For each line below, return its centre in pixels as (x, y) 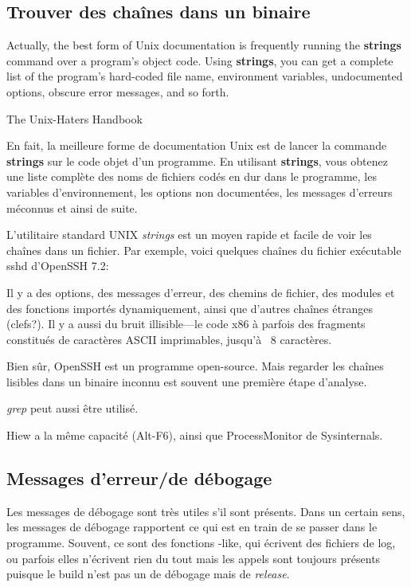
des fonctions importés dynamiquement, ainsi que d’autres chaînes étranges (190, 308)
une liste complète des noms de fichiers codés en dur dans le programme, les (192, 176)
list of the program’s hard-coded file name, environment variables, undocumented (205, 76)
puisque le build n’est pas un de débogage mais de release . (148, 574)
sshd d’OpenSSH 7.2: (58, 266)
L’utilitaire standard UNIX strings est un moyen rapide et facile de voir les (189, 235)
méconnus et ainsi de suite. (72, 207)
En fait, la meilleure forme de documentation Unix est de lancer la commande (197, 145)
